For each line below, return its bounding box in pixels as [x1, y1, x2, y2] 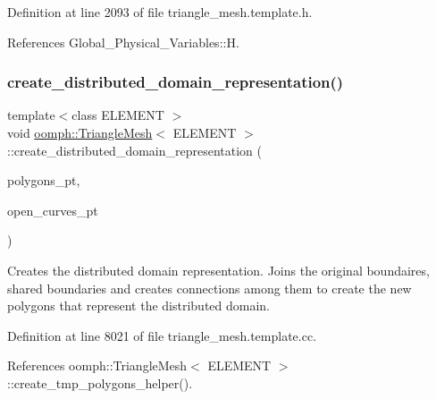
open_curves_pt [7, 200, 98, 219]
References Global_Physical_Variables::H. [7, 32, 239, 51]
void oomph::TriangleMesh [7, 123, 153, 141]
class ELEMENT [71, 106, 164, 124]
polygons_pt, [7, 171, 80, 190]
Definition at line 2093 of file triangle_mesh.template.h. [7, 3, 313, 21]
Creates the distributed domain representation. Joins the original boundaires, [7, 260, 430, 279]
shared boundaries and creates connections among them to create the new [7, 278, 412, 297]
